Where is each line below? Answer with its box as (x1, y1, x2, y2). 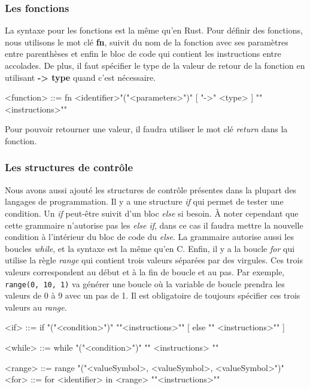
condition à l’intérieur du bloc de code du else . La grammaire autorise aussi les (5, 230, 294, 243)
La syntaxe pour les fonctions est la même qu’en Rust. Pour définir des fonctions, (5, 24, 303, 37)
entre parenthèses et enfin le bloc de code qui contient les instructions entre (5, 47, 281, 60)
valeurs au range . (5, 300, 67, 313)
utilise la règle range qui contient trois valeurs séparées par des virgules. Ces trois (5, 254, 303, 266)
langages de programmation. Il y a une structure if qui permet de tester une (5, 195, 284, 208)
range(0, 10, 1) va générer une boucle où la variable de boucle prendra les (5, 277, 285, 290)
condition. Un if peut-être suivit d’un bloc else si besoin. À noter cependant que (5, 206, 299, 219)
